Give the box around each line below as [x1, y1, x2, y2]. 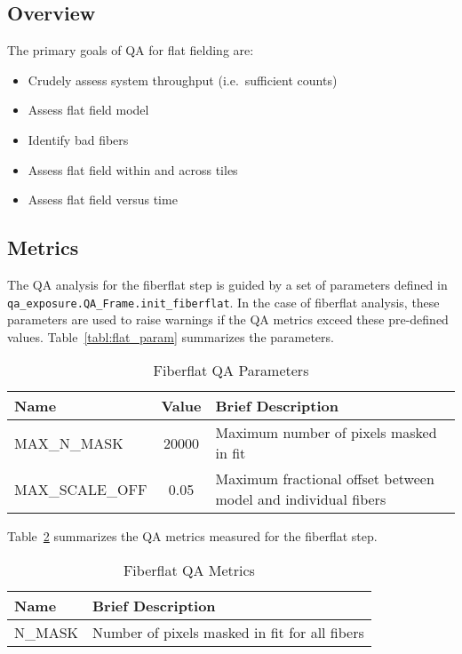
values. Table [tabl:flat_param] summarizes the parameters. [7, 327, 334, 346]
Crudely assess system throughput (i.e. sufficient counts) [28, 70, 338, 89]
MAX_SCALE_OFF [14, 478, 147, 499]
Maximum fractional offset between [215, 468, 434, 490]
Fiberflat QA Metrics [123, 560, 255, 580]
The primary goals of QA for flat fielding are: [7, 41, 254, 60]
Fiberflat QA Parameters [153, 360, 309, 381]
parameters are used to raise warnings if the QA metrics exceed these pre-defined [7, 310, 449, 329]
